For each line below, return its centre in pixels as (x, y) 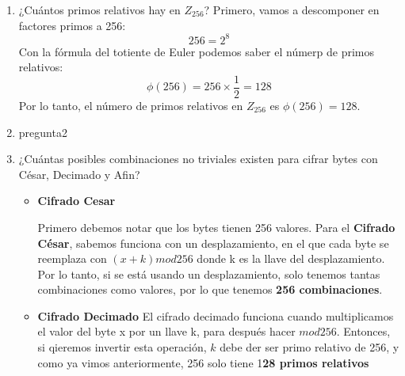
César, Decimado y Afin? (79, 174)
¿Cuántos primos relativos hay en (99, 9)
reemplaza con (72, 258)
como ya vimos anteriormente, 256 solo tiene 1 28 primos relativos (203, 362)
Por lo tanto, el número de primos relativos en (131, 105)
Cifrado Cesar (76, 201)
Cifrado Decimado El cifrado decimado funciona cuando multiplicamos (216, 315)
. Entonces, (363, 331)
